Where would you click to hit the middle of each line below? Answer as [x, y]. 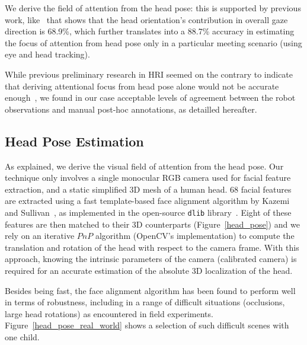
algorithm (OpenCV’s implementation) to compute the [195, 236]
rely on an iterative [40, 236]
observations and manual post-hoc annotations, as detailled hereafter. [131, 109]
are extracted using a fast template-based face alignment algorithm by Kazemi [147, 201]
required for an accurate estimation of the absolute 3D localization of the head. [149, 270]
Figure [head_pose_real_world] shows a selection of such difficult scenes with [147, 325]
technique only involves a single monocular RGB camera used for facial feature [148, 178]
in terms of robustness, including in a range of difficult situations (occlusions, [145, 302]
